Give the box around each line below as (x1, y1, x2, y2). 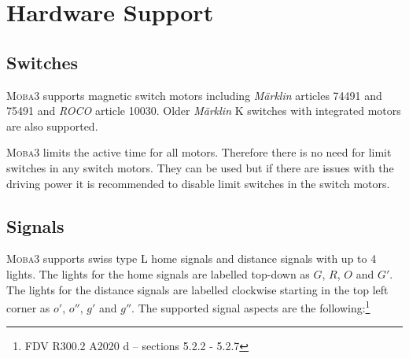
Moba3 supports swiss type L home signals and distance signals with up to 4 (6, 250, 377, 267)
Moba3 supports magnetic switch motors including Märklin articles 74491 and (6, 87, 382, 103)
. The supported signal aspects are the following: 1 (131, 297, 370, 316)
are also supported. (6, 117, 98, 134)
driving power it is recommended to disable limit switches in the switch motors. (6, 175, 390, 191)
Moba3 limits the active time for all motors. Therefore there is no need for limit (6, 144, 392, 161)
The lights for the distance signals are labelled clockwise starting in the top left (6, 281, 389, 297)
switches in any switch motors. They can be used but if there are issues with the (6, 159, 394, 175)
